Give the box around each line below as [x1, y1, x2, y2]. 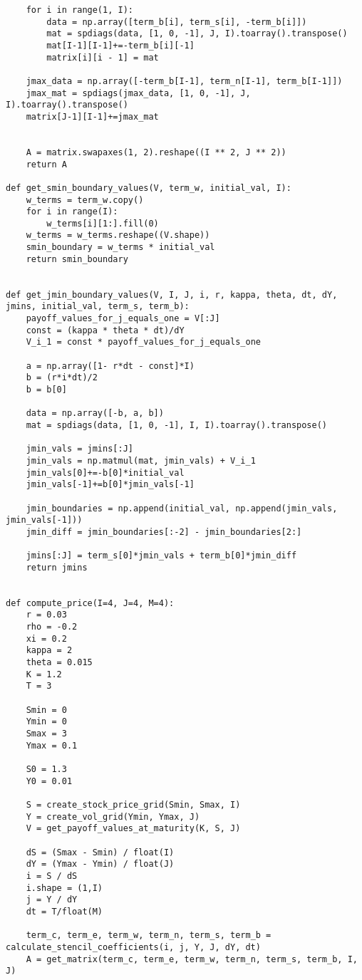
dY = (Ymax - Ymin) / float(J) [26, 859, 175, 870]
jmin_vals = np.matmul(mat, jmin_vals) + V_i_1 [26, 455, 256, 466]
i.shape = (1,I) [26, 882, 103, 893]
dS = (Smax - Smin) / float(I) [26, 847, 175, 857]
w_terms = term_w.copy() [26, 194, 144, 205]
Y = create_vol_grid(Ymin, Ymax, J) [26, 811, 200, 822]
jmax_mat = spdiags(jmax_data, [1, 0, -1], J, [26, 88, 251, 98]
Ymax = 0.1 [26, 740, 78, 751]
